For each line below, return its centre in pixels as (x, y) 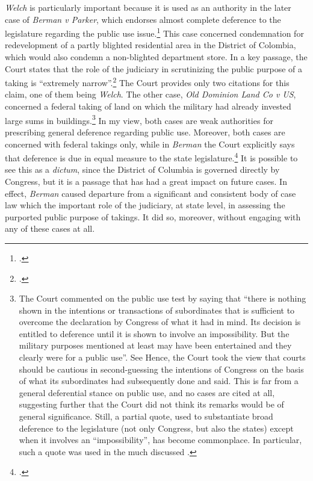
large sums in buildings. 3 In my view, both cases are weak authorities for (139, 119)
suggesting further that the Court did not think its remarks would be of (151, 404)
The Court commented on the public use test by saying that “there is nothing (163, 298)
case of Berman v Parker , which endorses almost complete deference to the (143, 19)
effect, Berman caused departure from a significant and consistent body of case (150, 193)
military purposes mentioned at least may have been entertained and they (155, 345)
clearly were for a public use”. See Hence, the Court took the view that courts (162, 357)
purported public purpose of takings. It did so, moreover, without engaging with (153, 216)
